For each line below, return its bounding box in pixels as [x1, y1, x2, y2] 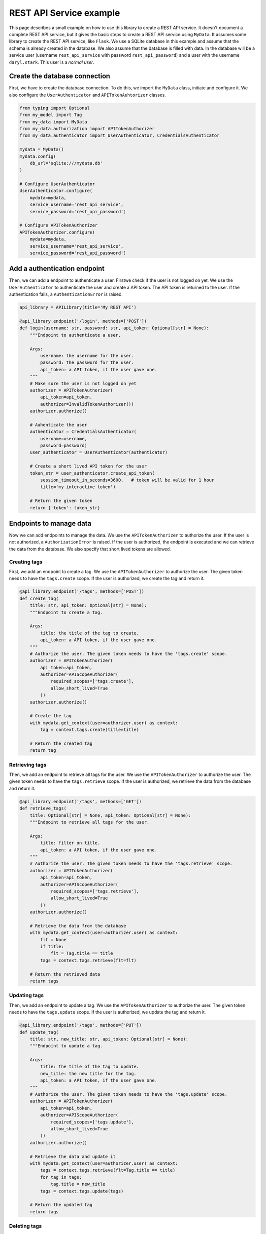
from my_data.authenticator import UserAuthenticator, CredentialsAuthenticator [19, 133, 220, 138]
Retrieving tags [9, 761, 47, 768]
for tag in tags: [40, 1174, 82, 1180]
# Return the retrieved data [30, 971, 100, 977]
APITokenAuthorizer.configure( [19, 230, 96, 235]
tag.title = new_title [50, 1181, 105, 1187]
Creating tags [9, 558, 43, 565]
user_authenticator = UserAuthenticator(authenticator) [30, 450, 168, 455]
